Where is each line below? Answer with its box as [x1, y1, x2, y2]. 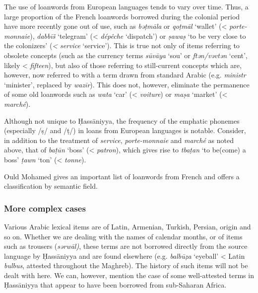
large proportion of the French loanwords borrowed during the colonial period [4, 11, 240, 21]
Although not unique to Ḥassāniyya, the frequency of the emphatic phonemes [4, 115, 240, 126]
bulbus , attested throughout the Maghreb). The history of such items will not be [4, 260, 248, 271]
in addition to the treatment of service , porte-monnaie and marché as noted [4, 135, 234, 145]
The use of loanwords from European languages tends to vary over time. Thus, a [4, 1, 249, 11]
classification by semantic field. [4, 181, 98, 191]
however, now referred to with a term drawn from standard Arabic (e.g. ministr [4, 70, 246, 80]
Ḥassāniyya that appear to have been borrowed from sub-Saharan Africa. [4, 280, 227, 290]
